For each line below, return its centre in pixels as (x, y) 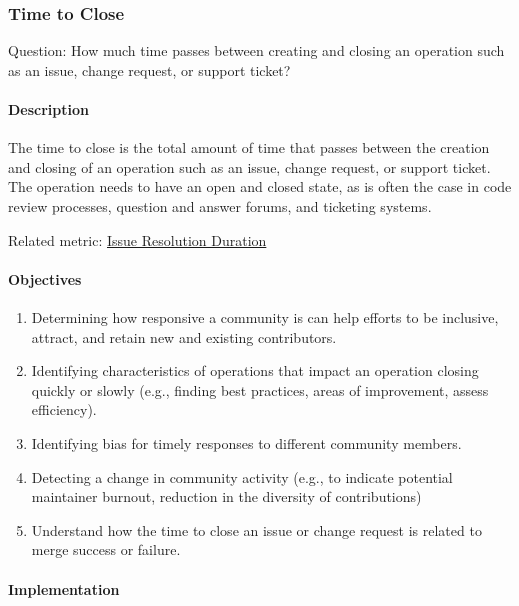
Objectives (45, 278)
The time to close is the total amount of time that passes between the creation (249, 147)
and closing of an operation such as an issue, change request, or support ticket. (249, 166)
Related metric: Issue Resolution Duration (137, 239)
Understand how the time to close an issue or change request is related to (256, 529)
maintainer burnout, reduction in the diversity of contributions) (226, 496)
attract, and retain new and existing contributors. (184, 336)
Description (49, 109)
